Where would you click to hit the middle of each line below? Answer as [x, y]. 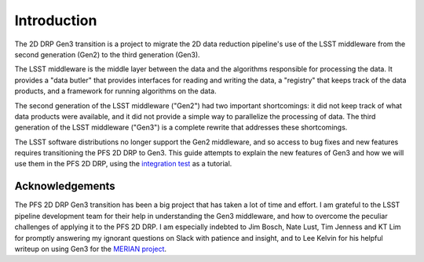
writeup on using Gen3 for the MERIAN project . [91, 249]
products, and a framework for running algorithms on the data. [115, 91]
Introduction [56, 20]
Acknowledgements [65, 186]
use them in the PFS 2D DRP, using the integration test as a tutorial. [123, 164]
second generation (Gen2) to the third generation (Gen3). [107, 54]
